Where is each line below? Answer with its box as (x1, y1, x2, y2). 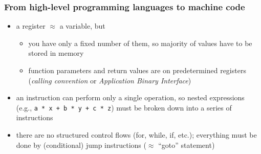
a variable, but (59, 20, 105, 31)
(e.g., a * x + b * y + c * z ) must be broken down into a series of (16, 102, 232, 113)
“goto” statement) (158, 139, 215, 150)
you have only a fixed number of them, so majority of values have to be (28, 37, 252, 48)
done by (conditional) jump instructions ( (16, 139, 146, 150)
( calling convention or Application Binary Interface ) (28, 75, 191, 85)
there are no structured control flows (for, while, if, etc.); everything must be (16, 129, 257, 140)
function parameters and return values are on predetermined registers (28, 65, 246, 75)
